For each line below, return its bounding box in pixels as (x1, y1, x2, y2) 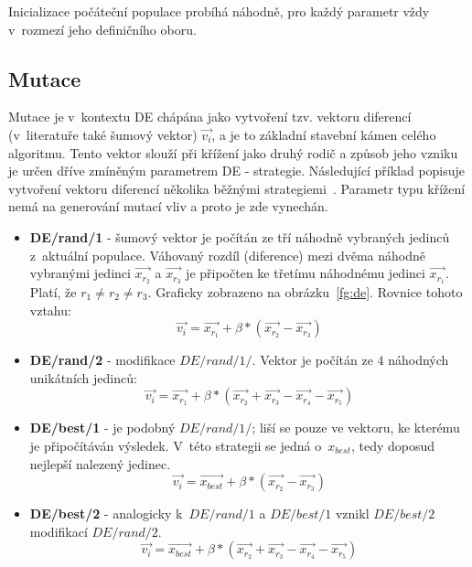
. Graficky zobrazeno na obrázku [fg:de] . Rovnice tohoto (147, 283, 463, 301)
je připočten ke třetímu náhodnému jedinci (186, 263, 425, 283)
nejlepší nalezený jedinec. (29, 454, 171, 473)
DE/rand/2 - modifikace (29, 350, 176, 369)
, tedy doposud (350, 435, 435, 455)
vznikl (335, 504, 370, 523)
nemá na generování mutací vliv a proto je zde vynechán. (8, 197, 328, 216)
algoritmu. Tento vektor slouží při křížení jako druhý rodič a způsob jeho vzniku (8, 143, 458, 162)
